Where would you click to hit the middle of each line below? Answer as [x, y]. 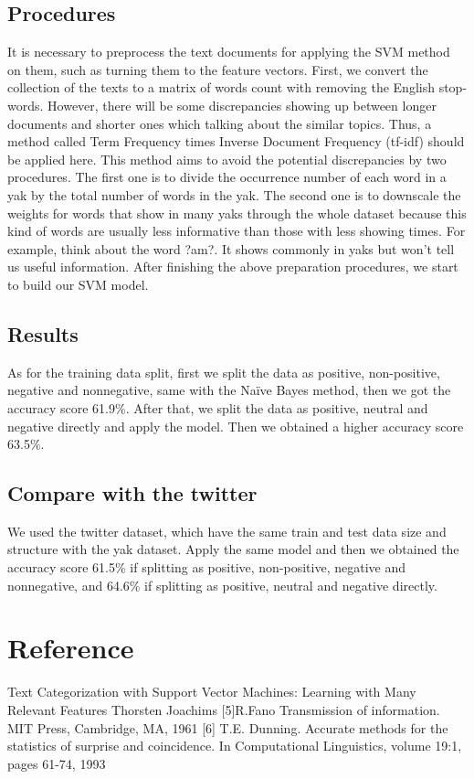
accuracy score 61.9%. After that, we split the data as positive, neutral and [218, 407]
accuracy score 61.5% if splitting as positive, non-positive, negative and [207, 567]
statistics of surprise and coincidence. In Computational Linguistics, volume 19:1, [235, 746]
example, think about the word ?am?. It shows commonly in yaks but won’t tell [231, 248]
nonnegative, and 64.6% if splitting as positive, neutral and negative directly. [222, 585]
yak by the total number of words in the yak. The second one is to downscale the [234, 194]
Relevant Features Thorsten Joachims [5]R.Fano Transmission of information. [224, 709]
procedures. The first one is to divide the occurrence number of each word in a [227, 177]
